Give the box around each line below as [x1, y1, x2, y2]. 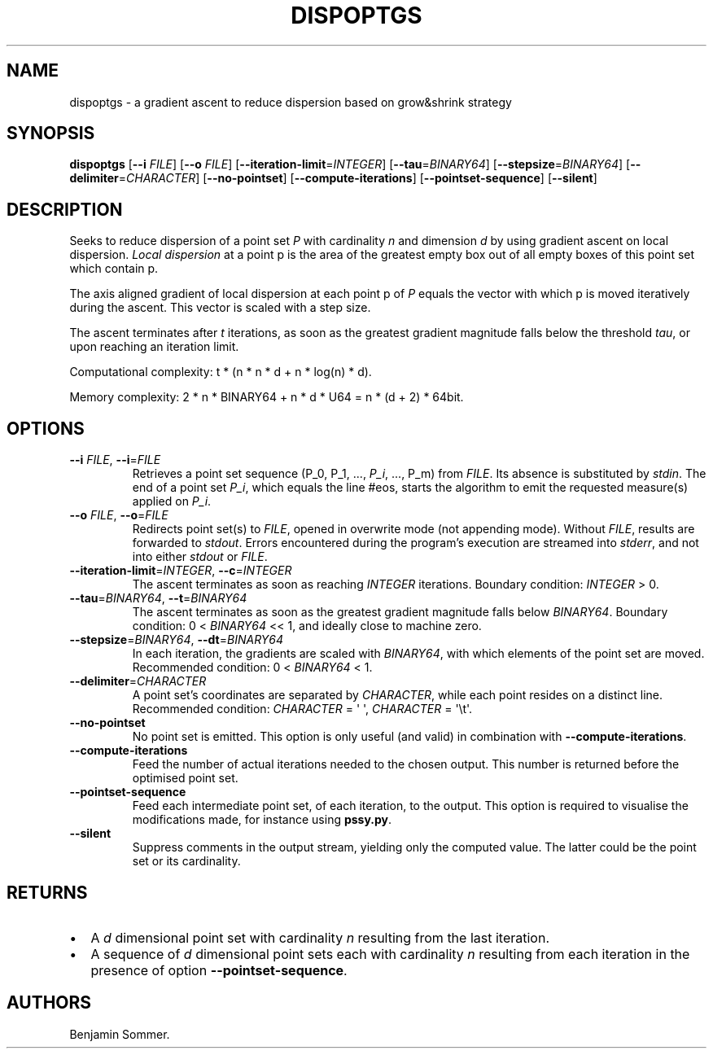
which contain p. [69, 261, 159, 276]
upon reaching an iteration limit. [69, 339, 239, 354]
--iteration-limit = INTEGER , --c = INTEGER [69, 563, 292, 578]
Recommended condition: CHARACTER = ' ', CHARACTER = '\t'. [132, 702, 473, 716]
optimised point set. [132, 771, 238, 786]
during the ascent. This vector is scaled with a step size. [69, 300, 371, 315]
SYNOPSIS [7, 123, 95, 144]
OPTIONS [7, 418, 85, 439]
